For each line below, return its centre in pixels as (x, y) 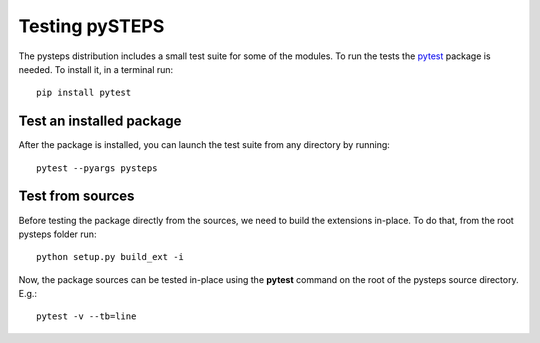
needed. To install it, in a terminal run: (96, 69)
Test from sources (76, 196)
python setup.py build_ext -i (110, 257)
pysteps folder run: (57, 234)
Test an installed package (100, 121)
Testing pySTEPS (91, 26)
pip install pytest (84, 93)
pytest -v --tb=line (86, 316)
